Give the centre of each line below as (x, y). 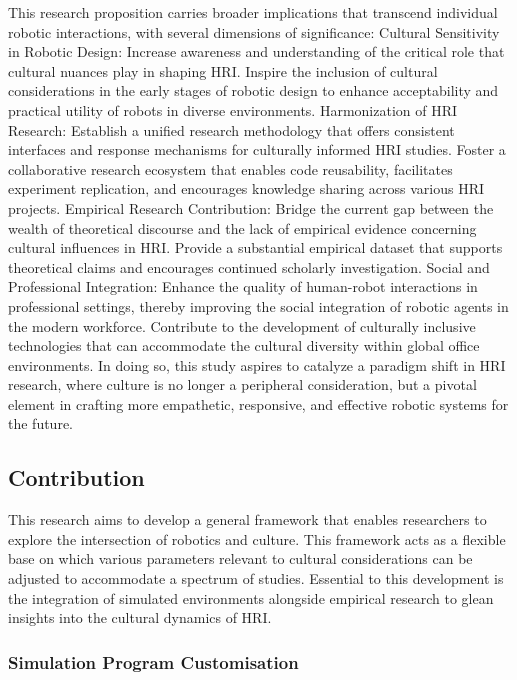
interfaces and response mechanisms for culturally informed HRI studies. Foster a (257, 149)
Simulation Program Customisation (153, 661)
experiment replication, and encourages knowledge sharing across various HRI (246, 188)
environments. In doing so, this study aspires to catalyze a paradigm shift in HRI (257, 364)
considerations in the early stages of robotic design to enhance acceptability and (253, 90)
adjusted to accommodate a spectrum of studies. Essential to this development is (256, 578)
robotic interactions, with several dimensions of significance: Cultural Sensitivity (254, 31)
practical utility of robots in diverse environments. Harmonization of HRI (233, 109)
